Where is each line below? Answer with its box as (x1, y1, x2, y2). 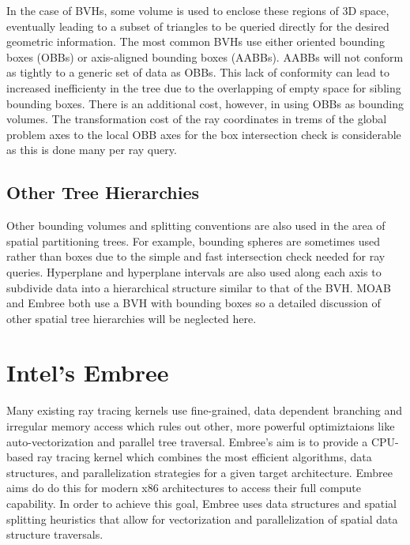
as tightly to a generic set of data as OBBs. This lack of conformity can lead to (6, 64, 389, 81)
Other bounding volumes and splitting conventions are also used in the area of (6, 217, 386, 234)
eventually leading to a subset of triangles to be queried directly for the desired (6, 17, 389, 34)
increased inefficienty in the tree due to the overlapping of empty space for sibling (6, 79, 401, 96)
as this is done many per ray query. (6, 141, 177, 158)
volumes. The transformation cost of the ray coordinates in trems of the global (6, 111, 387, 127)
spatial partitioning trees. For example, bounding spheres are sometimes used (6, 232, 381, 249)
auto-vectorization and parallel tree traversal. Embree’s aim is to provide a (6, 433, 368, 449)
